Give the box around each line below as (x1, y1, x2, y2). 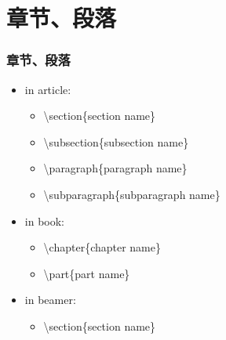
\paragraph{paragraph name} (43, 160, 188, 176)
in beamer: (24, 291, 76, 308)
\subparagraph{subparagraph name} (43, 186, 221, 202)
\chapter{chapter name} (43, 239, 162, 255)
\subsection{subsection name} (43, 133, 189, 150)
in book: (24, 212, 64, 229)
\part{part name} (43, 265, 130, 281)
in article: (24, 81, 71, 97)
